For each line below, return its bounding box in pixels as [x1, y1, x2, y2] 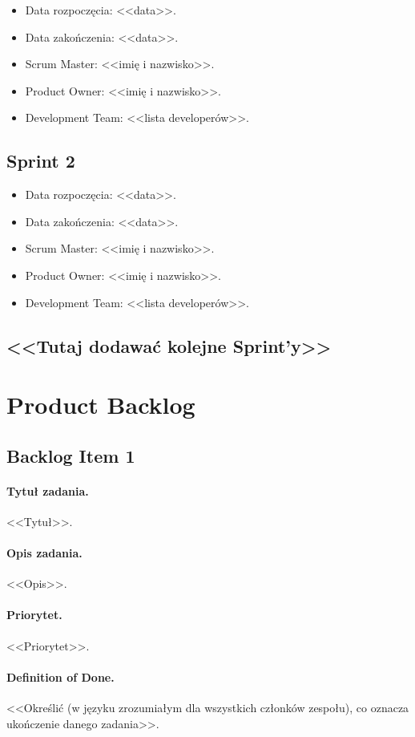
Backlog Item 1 [6, 443, 135, 468]
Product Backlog [6, 388, 195, 421]
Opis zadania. [6, 545, 83, 561]
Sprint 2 [6, 148, 75, 173]
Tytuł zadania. [6, 482, 89, 499]
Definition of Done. [6, 668, 115, 685]
